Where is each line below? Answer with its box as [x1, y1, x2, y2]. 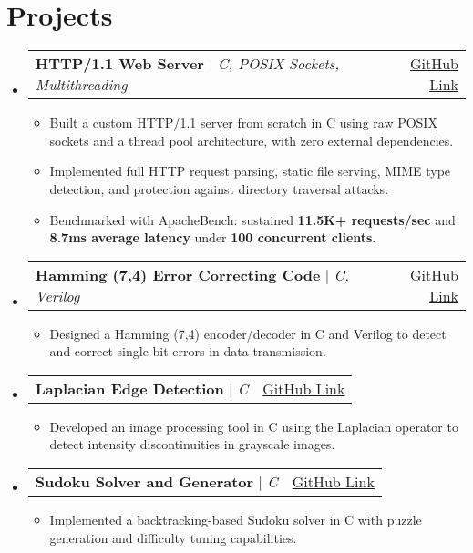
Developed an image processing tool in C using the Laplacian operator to [49, 416, 458, 435]
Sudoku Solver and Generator [35, 471, 254, 493]
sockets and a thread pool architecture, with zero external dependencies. [49, 130, 454, 149]
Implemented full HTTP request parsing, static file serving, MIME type [49, 161, 451, 180]
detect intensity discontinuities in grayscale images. [49, 435, 335, 454]
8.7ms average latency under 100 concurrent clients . [49, 228, 376, 247]
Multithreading [35, 74, 128, 96]
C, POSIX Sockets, [218, 53, 340, 75]
